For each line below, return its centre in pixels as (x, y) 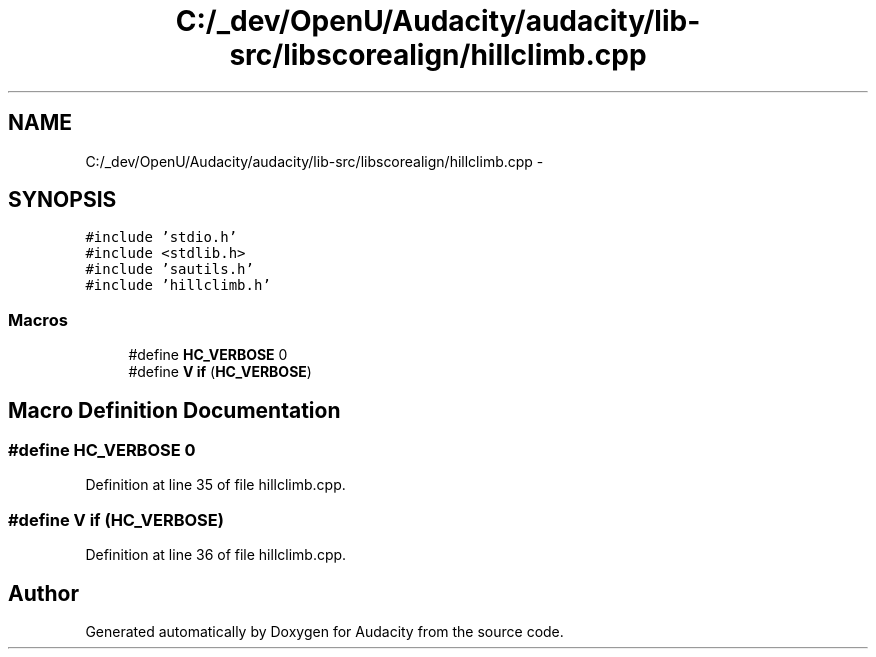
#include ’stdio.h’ (161, 237)
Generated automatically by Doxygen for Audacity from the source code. (324, 631)
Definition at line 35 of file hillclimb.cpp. (215, 485)
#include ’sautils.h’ (169, 269)
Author (43, 593)
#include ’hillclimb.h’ (178, 285)
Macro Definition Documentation (174, 410)
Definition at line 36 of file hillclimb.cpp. (216, 555)
